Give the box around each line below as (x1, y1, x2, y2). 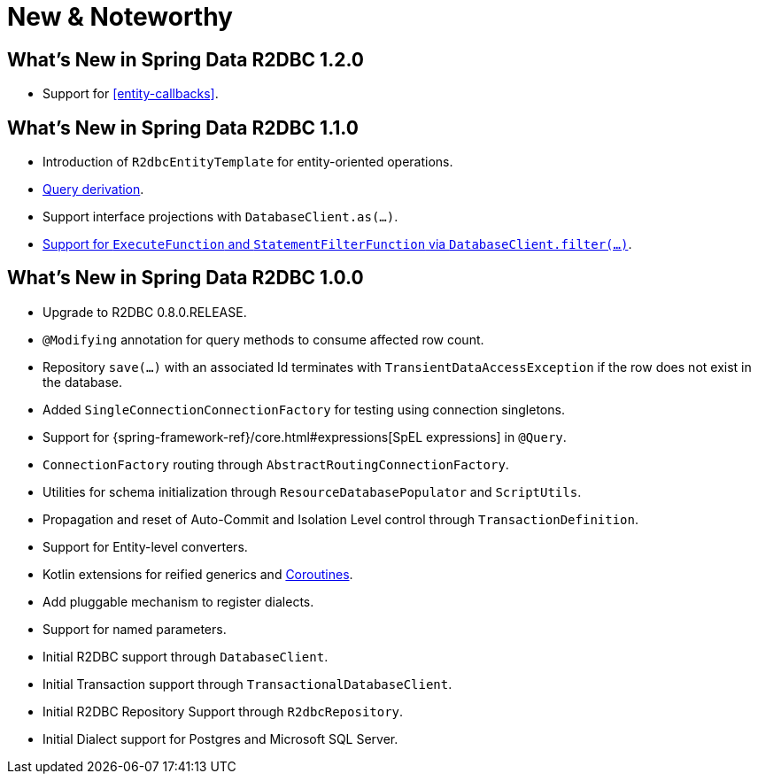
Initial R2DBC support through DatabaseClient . (43, 648, 329, 664)
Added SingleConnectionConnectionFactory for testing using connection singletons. (43, 401, 565, 417)
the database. (43, 374, 123, 390)
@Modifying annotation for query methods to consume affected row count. (43, 331, 484, 347)
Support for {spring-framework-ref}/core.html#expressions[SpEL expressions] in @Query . (43, 429, 567, 445)
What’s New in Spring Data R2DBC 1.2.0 (7, 48, 364, 71)
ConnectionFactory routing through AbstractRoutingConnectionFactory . (43, 456, 509, 472)
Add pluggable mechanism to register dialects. (43, 593, 314, 609)
